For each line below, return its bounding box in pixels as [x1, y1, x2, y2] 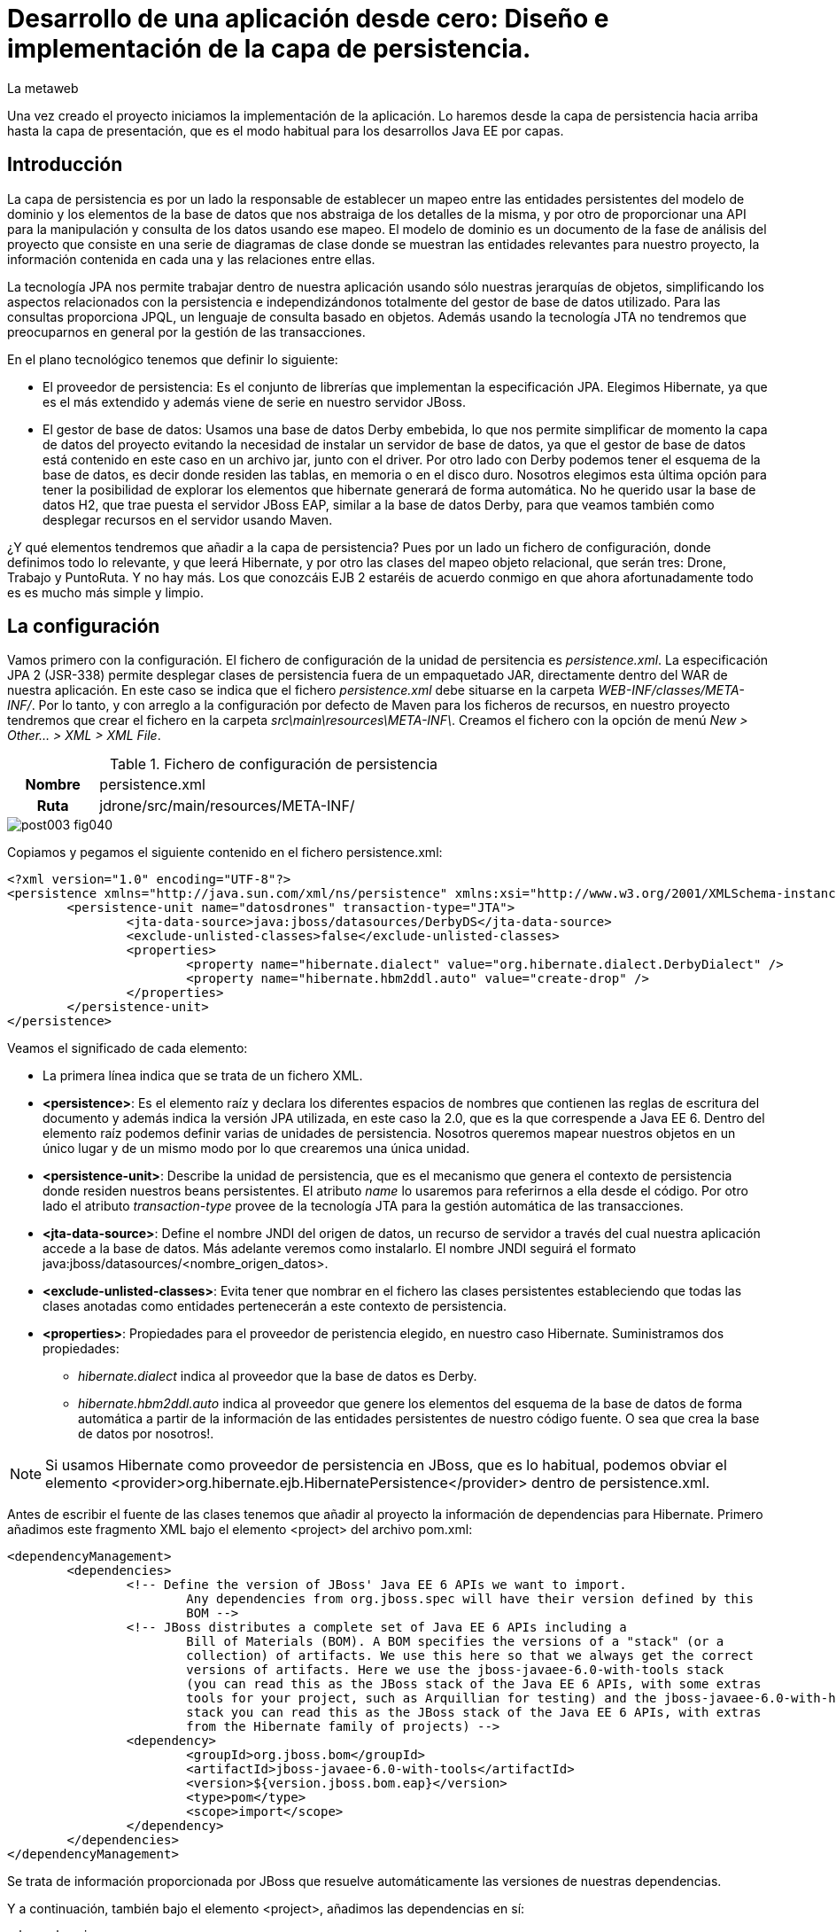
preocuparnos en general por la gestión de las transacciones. [7, 323, 366, 339]
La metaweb [7, 80, 79, 96]
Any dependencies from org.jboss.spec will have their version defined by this [186, 1592, 754, 1607]
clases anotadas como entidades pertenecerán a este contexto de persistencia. [43, 1298, 507, 1314]
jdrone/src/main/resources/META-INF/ [99, 797, 355, 815]
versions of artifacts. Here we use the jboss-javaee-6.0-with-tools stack [186, 1663, 724, 1678]
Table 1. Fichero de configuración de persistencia [109, 755, 438, 774]
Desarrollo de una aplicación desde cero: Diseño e [7, 4, 609, 34]
